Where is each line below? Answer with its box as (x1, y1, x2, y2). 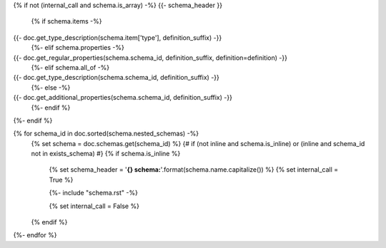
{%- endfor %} (13, 231, 57, 239)
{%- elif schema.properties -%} (31, 43, 124, 52)
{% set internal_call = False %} (49, 202, 139, 210)
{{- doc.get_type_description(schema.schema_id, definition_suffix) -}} (13, 73, 219, 82)
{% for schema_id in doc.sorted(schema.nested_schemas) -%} (13, 129, 199, 138)
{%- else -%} (31, 83, 71, 92)
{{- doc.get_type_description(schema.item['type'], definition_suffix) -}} (13, 33, 222, 42)
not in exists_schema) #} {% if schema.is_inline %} (31, 150, 181, 158)
